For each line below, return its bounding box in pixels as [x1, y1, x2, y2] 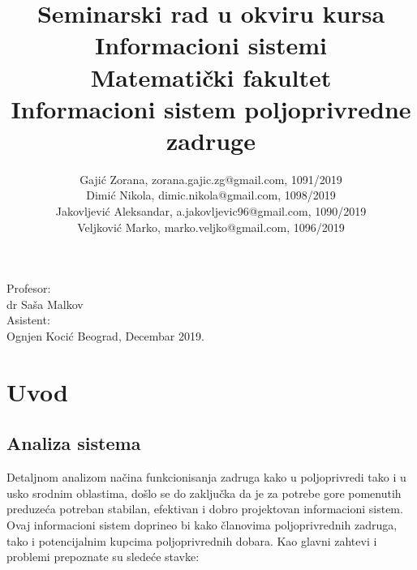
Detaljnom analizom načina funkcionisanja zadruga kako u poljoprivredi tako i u [6, 469, 406, 486]
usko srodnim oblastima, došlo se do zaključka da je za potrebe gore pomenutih [6, 484, 402, 501]
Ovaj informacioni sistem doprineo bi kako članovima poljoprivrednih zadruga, [6, 516, 398, 533]
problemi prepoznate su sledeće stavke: [6, 548, 200, 565]
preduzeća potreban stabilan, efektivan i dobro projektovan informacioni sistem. [6, 500, 403, 517]
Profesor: [6, 280, 51, 297]
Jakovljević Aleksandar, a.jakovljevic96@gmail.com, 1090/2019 [55, 203, 367, 220]
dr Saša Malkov [6, 295, 84, 312]
